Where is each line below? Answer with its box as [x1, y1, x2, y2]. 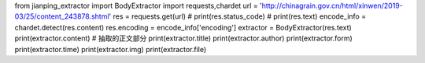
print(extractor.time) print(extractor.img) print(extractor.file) [14, 44, 207, 54]
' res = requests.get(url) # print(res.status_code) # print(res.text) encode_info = [109, 12, 366, 21]
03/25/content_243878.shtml [14, 12, 109, 21]
